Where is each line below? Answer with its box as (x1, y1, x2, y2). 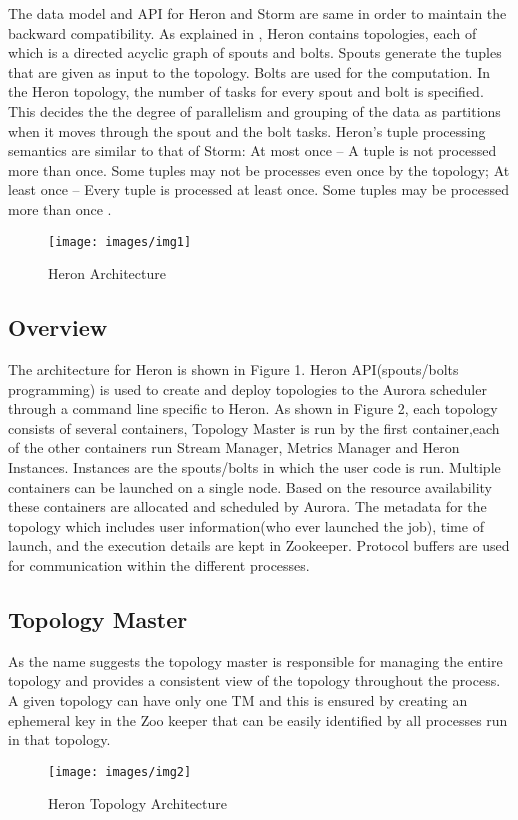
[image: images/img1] (48, 234, 192, 249)
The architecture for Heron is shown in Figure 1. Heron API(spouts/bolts (8, 358, 459, 379)
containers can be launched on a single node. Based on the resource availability (8, 476, 492, 497)
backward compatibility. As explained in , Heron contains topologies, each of (8, 22, 477, 43)
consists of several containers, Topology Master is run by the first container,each (8, 417, 500, 438)
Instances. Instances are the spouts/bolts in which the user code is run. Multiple (8, 456, 501, 477)
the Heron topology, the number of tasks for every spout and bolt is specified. (8, 81, 484, 102)
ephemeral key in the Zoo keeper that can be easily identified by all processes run (8, 709, 508, 730)
